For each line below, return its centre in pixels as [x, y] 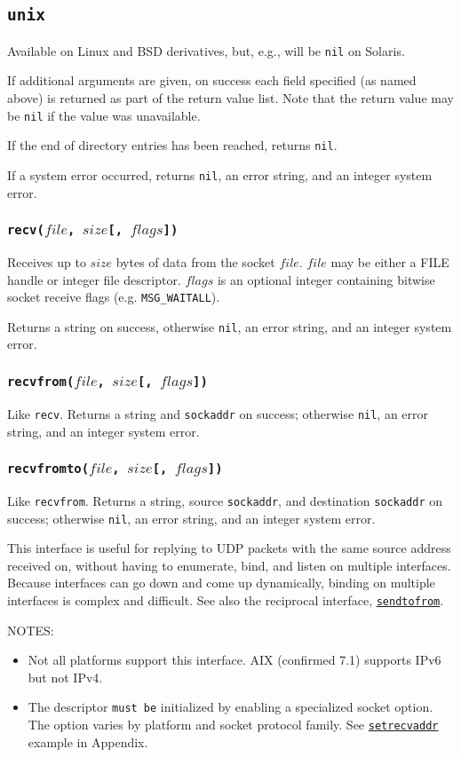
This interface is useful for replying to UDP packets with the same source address [229, 548]
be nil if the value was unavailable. [104, 115]
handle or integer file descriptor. [94, 279]
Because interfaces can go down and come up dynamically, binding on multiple [221, 583]
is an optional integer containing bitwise [326, 279]
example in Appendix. [88, 741]
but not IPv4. [65, 677]
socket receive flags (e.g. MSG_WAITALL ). [114, 297]
